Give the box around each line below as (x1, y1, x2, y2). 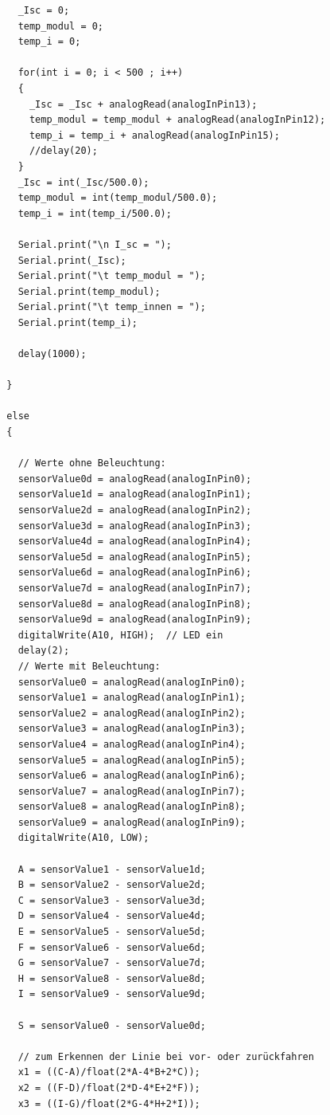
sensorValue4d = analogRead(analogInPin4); (17, 536, 252, 548)
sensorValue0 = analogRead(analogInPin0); (17, 676, 246, 688)
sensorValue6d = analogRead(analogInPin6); (17, 567, 252, 579)
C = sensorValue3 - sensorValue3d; (17, 894, 206, 906)
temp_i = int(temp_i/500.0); (17, 207, 172, 219)
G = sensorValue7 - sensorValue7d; (17, 957, 206, 969)
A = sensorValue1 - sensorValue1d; (17, 863, 206, 875)
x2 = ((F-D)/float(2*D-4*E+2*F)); (17, 1082, 200, 1093)
